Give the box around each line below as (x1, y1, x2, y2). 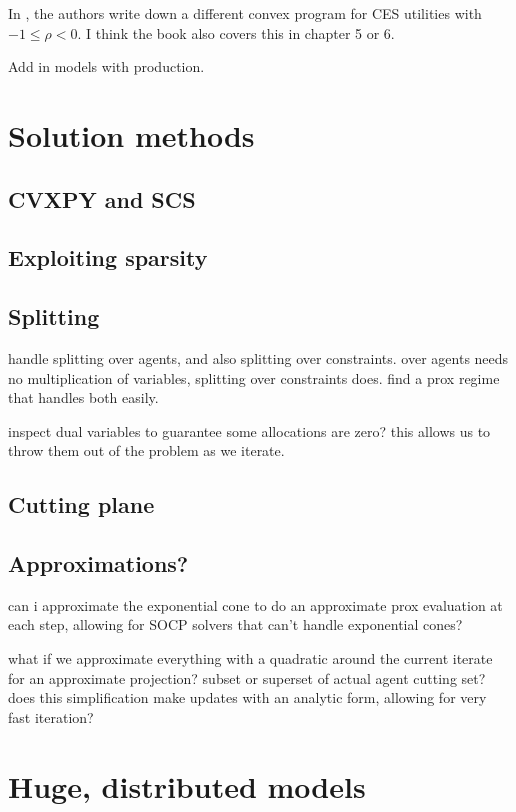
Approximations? (8, 548, 189, 579)
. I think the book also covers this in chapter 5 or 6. (77, 22, 395, 43)
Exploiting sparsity (8, 242, 208, 273)
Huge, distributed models (8, 765, 366, 806)
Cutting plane (8, 489, 155, 520)
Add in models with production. (8, 56, 205, 77)
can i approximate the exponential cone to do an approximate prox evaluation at (8, 594, 503, 615)
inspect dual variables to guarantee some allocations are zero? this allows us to (8, 420, 491, 441)
